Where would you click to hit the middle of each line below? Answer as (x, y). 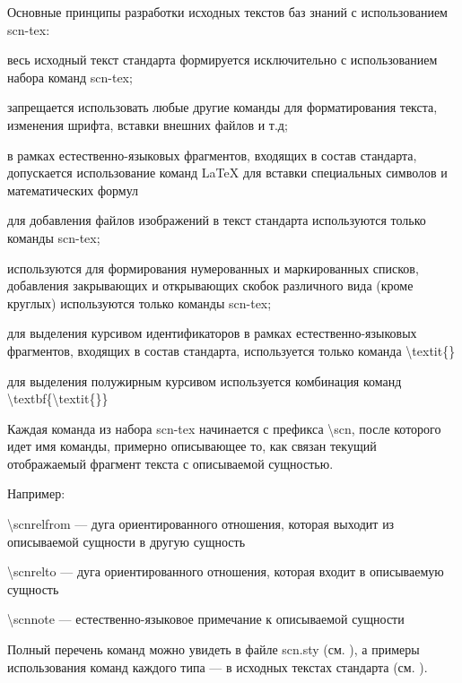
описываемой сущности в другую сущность (126, 541)
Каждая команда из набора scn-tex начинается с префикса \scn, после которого (224, 428)
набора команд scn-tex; (70, 77)
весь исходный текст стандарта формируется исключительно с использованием (222, 60)
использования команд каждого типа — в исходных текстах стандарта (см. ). (218, 666)
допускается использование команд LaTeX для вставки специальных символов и (227, 173)
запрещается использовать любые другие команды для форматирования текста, (222, 107)
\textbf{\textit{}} (58, 398)
